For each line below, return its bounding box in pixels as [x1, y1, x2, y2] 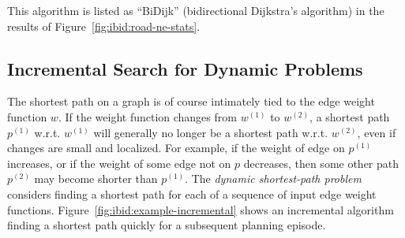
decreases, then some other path [243, 154, 399, 171]
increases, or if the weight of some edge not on [7, 154, 231, 171]
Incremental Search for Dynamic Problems [7, 56, 363, 80]
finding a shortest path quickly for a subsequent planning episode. [7, 217, 326, 233]
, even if [357, 124, 396, 140]
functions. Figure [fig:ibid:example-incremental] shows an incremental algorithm [7, 201, 394, 218]
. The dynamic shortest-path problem [185, 170, 362, 187]
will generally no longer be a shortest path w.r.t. [93, 124, 328, 140]
